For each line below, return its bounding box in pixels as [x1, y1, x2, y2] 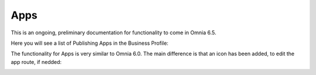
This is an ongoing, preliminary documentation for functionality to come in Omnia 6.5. [11, 29, 217, 36]
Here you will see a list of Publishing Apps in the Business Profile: [11, 40, 169, 47]
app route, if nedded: [11, 58, 62, 65]
